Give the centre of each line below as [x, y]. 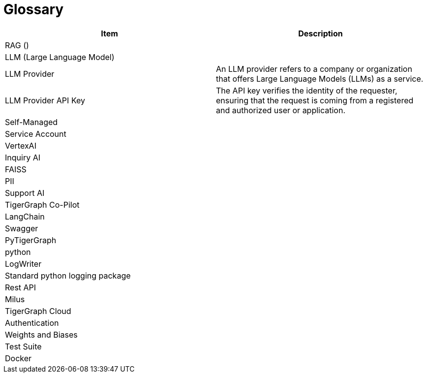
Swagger [22, 228]
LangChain [25, 216]
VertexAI [21, 145]
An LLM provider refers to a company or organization [314, 69]
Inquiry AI [23, 157]
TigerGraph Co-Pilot [42, 204]
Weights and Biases [41, 334]
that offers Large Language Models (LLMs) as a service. [320, 79]
